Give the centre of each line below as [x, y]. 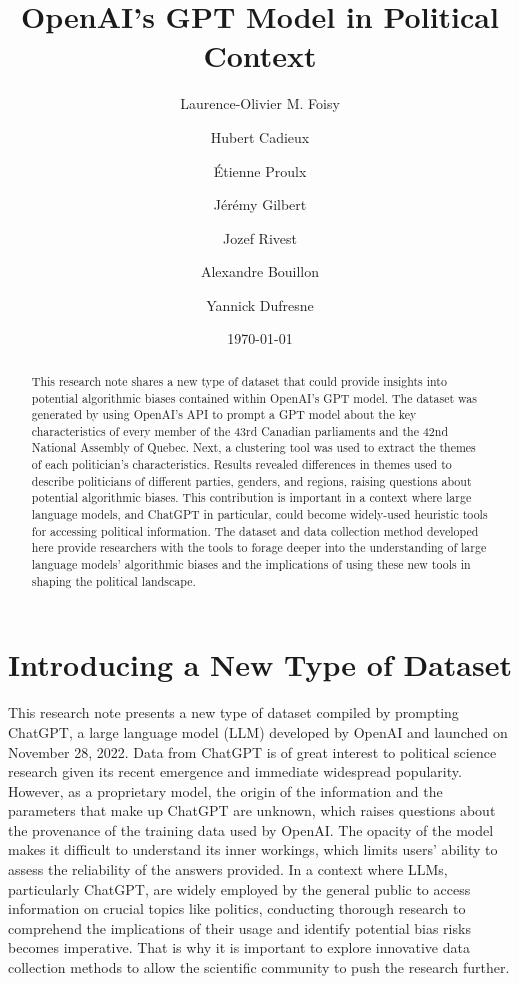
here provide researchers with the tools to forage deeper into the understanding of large [259, 547]
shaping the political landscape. [113, 580]
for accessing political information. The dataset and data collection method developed [255, 530]
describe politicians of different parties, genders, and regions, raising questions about [251, 480]
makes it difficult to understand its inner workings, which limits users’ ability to [253, 849]
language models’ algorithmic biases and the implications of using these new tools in [251, 564]
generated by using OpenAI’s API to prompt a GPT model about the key [224, 414]
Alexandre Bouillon [260, 271]
